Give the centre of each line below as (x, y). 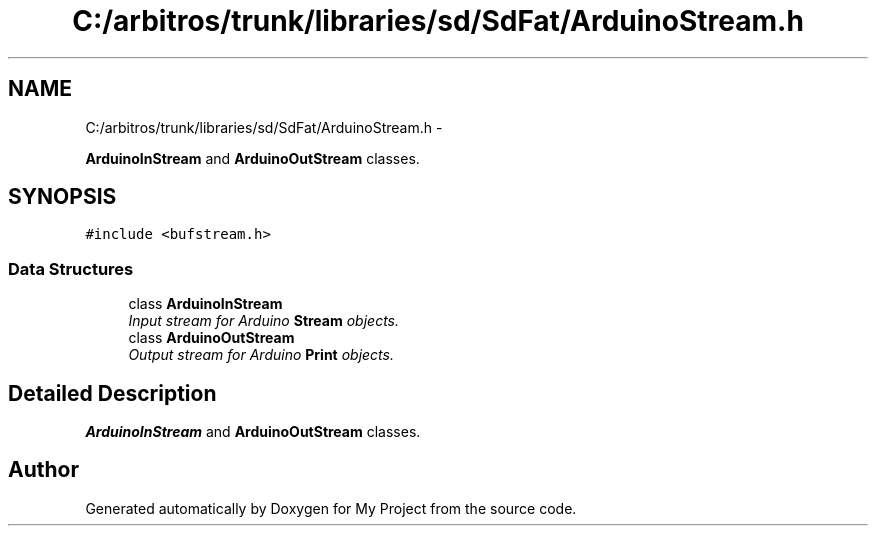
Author (43, 470)
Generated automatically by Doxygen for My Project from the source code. (331, 508)
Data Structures (71, 268)
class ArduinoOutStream (211, 338)
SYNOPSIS (62, 197)
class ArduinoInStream (205, 304)
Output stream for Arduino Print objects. (261, 355)
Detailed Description (112, 393)
